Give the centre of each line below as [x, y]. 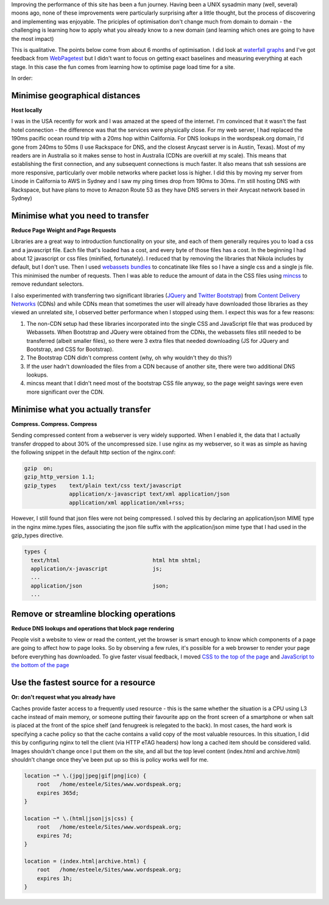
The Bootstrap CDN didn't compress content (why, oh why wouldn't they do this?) [129, 358]
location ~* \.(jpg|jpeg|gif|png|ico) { [85, 776]
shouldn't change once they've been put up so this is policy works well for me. [110, 759]
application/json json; [100, 586]
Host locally [27, 110]
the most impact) [33, 38]
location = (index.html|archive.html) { [85, 861]
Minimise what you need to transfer [80, 216]
